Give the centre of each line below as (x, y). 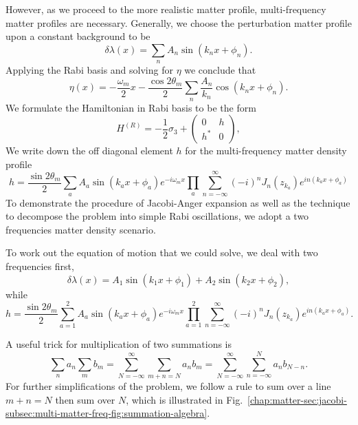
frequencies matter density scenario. (81, 229)
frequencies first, (40, 266)
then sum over (85, 399)
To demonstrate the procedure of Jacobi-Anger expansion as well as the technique (178, 202)
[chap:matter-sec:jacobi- (297, 399)
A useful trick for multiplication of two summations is (119, 344)
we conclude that (220, 70)
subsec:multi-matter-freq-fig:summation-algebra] (107, 413)
